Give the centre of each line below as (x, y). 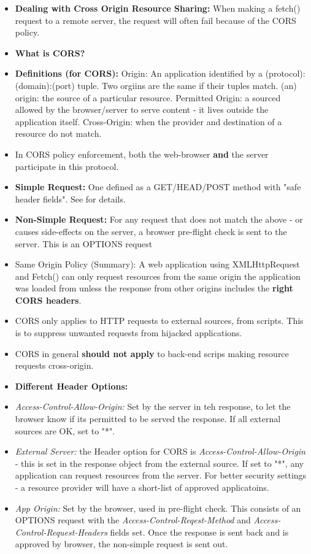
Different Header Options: (71, 386)
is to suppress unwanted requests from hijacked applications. (129, 333)
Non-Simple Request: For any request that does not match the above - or (159, 219)
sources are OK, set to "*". (65, 430)
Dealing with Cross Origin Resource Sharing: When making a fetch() (158, 8)
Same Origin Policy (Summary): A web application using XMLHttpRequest (157, 264)
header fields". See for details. (70, 198)
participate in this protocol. (67, 166)
